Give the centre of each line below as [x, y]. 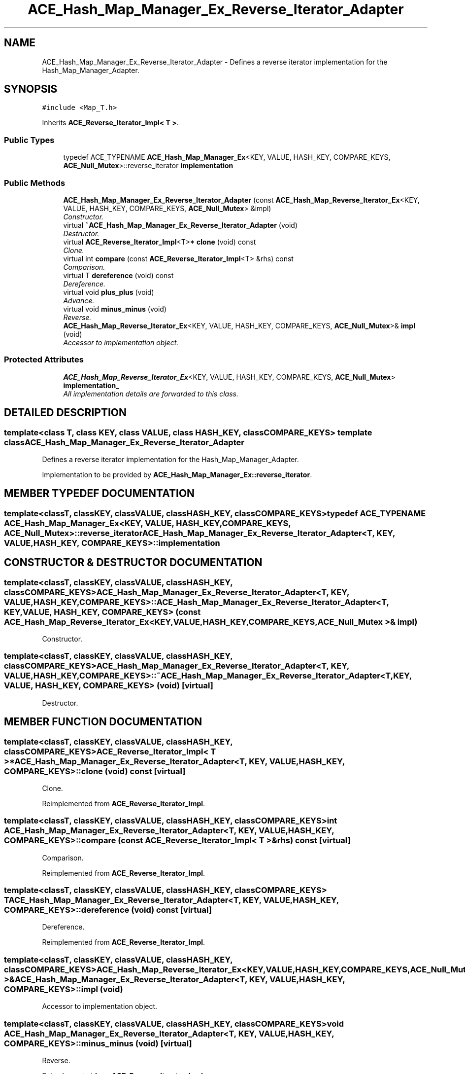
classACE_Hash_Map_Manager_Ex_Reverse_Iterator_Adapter [124, 442]
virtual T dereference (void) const [118, 275]
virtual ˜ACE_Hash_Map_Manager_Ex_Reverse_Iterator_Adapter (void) [181, 225]
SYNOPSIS [31, 89]
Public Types [29, 140]
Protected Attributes [44, 360]
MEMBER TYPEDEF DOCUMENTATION [100, 494]
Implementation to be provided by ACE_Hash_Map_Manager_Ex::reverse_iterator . [177, 474]
